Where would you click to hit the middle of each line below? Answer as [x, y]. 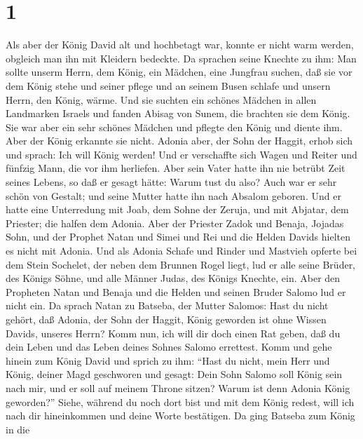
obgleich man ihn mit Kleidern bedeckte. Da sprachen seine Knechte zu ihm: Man [181, 58]
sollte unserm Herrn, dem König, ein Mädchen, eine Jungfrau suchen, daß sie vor [179, 72]
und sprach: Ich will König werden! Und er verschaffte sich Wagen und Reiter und [181, 154]
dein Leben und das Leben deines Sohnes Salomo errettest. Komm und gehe [169, 347]
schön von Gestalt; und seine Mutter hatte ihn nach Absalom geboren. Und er [173, 195]
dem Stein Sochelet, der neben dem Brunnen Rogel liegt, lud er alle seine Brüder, [181, 264]
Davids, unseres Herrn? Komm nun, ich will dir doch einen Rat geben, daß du [173, 333]
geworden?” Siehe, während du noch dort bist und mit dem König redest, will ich [180, 401]
